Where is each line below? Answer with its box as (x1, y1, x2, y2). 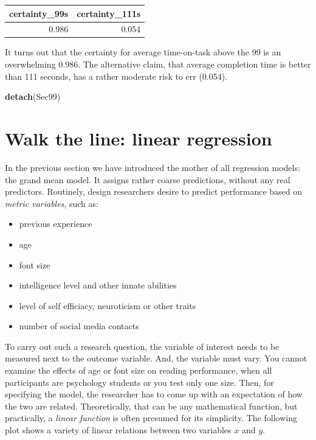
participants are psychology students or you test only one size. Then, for (5, 375, 274, 388)
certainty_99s (9, 7, 69, 19)
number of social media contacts (19, 320, 139, 332)
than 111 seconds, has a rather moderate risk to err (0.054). (5, 69, 228, 82)
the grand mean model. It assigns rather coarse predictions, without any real (5, 173, 290, 186)
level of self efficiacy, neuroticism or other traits (19, 299, 196, 312)
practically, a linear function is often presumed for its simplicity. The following (5, 411, 297, 424)
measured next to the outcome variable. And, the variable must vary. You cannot (5, 352, 307, 365)
